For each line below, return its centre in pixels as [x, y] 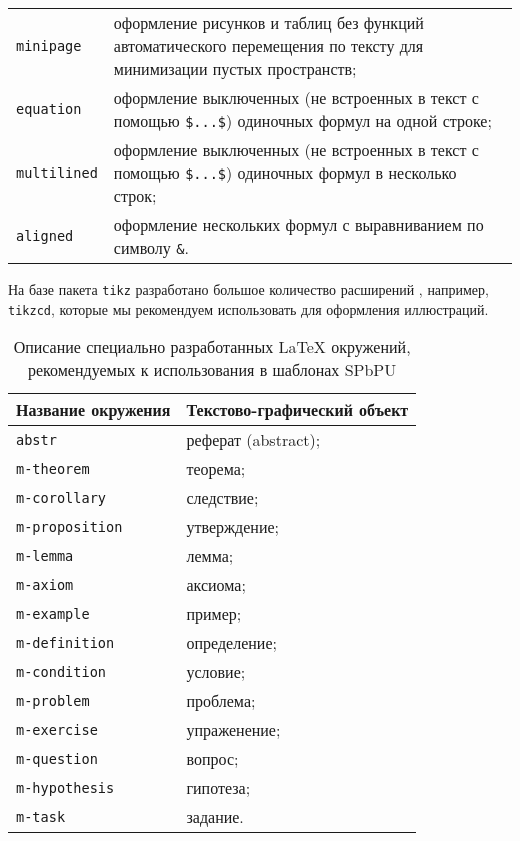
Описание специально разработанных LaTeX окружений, [212, 347]
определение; [231, 643]
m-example [53, 613]
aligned [45, 236]
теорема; [216, 469]
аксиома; [216, 585]
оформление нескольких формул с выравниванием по [298, 224]
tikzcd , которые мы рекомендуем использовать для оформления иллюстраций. [248, 308]
